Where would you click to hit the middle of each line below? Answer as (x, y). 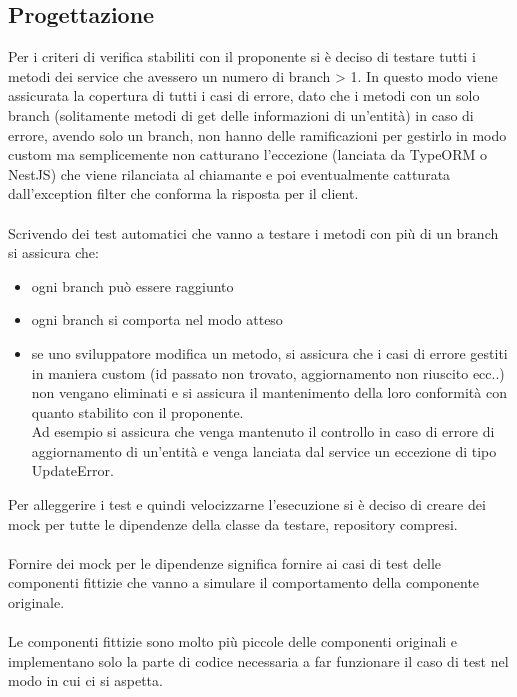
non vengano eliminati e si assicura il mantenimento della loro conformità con (269, 392)
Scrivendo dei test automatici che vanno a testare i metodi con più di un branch (253, 232)
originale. (36, 602)
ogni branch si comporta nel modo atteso (157, 319)
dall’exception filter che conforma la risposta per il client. (183, 193)
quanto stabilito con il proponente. (137, 411)
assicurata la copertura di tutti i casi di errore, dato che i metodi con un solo (244, 95)
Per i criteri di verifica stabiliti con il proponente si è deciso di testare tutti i (242, 56)
